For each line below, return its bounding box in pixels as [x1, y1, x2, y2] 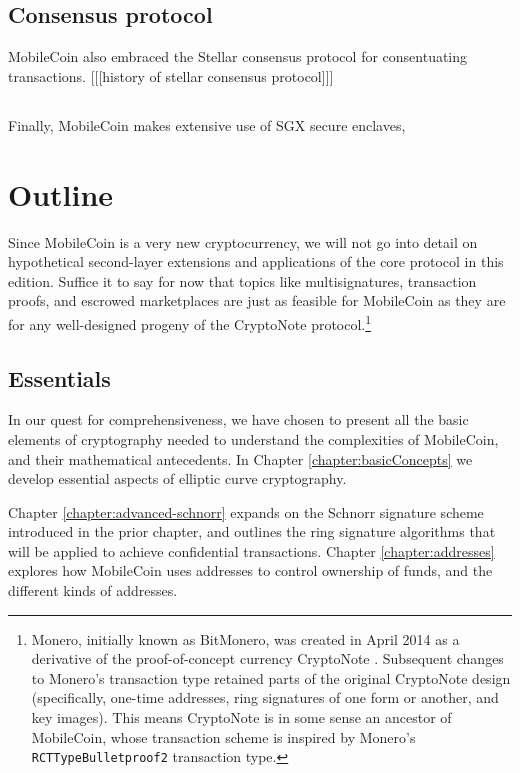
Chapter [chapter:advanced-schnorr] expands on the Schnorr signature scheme [8, 501, 484, 522]
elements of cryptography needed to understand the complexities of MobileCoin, [8, 428, 499, 449]
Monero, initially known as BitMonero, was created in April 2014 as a [31, 628, 460, 649]
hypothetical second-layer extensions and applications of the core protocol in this [8, 251, 504, 272]
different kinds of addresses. [8, 580, 178, 601]
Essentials [8, 362, 111, 393]
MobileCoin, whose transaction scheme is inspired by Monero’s [31, 726, 416, 747]
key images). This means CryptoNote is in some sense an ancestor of [31, 707, 452, 728]
